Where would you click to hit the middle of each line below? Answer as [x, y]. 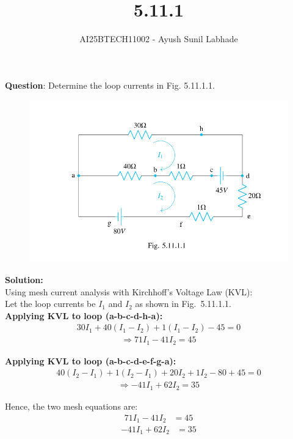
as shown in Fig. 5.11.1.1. [183, 304]
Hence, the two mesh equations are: [71, 406]
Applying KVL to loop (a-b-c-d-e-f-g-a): [91, 360]
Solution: [24, 279]
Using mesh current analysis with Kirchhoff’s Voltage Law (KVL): [129, 291]
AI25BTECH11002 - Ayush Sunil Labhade [159, 39]
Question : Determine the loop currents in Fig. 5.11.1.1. [110, 85]
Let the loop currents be [50, 304]
